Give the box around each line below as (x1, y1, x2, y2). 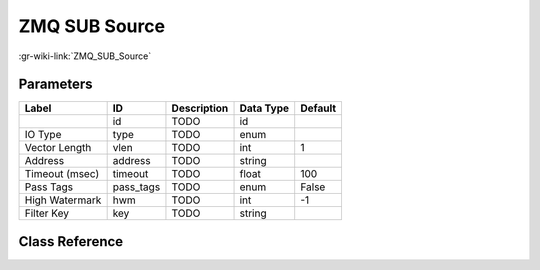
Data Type (239, 101, 290, 115)
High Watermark (24, 193, 102, 207)
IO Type (24, 128, 62, 142)
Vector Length (24, 141, 92, 155)
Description (171, 101, 229, 115)
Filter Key (24, 206, 70, 220)
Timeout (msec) (24, 167, 100, 181)
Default (300, 101, 337, 115)
